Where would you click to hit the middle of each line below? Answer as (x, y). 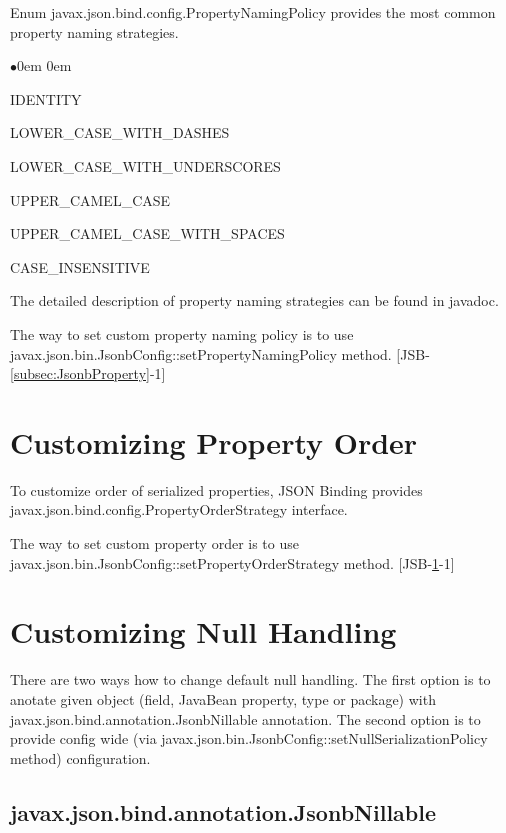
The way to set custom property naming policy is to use (182, 333)
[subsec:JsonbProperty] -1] (88, 373)
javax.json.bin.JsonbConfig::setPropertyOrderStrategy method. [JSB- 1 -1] (232, 562)
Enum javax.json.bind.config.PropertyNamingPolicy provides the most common (253, 12)
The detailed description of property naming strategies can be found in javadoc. (254, 300)
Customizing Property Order (214, 441)
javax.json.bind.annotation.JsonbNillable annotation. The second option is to (245, 718)
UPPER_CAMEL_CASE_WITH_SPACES (147, 233)
